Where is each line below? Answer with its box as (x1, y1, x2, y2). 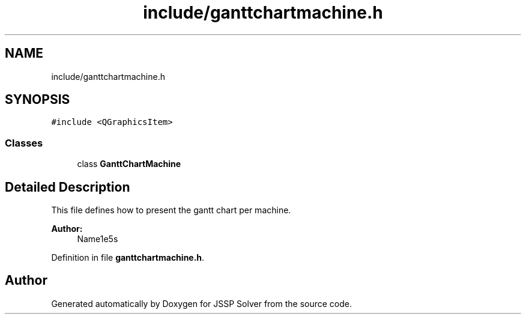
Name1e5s (77, 234, 118, 245)
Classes (5, 136, 43, 149)
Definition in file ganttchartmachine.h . (51, 252, 205, 263)
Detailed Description (5, 179, 130, 195)
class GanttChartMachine (77, 159, 181, 169)
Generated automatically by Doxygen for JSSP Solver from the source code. (51, 298, 352, 309)
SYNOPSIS (5, 92, 70, 108)
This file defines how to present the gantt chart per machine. (51, 205, 291, 216)
